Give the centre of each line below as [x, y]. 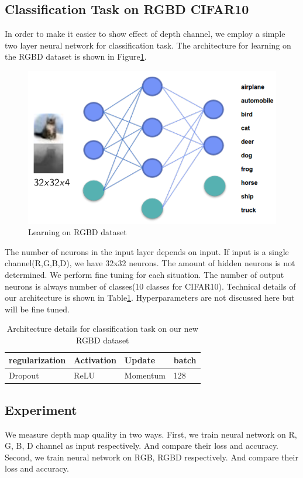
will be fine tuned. [37, 309]
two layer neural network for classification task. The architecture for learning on [148, 45]
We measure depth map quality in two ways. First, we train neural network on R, [151, 434]
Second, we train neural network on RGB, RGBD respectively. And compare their [151, 457]
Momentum [145, 375]
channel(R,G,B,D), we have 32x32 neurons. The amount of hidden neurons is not [150, 263]
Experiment [41, 409]
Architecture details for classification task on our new [102, 329]
